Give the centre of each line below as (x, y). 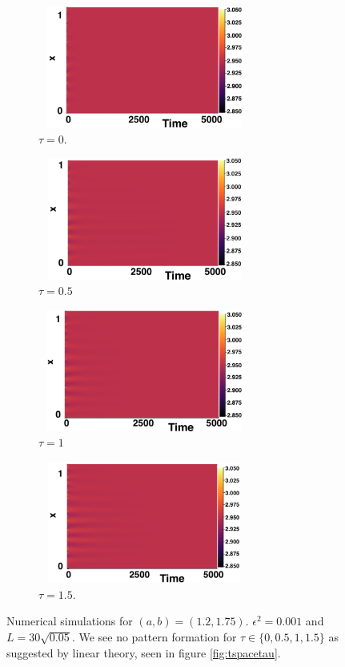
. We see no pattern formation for (154, 637)
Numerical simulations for (70, 621)
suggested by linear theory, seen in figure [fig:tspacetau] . (144, 652)
